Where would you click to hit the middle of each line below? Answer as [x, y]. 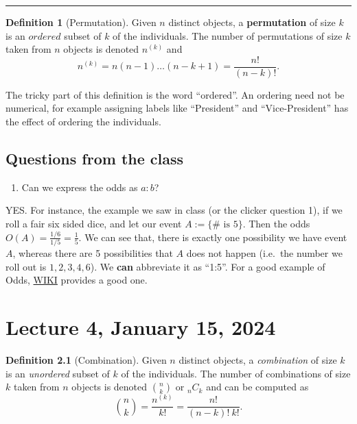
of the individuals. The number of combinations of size [236, 373]
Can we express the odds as [80, 187]
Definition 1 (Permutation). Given [81, 22]
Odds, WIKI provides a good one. [77, 280]
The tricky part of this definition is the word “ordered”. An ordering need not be [175, 94]
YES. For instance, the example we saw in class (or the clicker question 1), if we [174, 210]
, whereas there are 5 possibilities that [93, 253]
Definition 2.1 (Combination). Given [86, 360]
